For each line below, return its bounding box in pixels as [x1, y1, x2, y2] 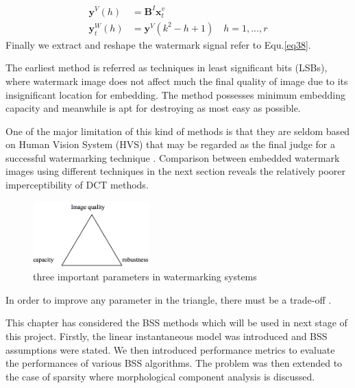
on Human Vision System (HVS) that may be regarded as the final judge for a [5, 137, 336, 151]
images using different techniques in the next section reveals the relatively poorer [5, 164, 345, 178]
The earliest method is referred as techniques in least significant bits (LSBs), [5, 60, 328, 75]
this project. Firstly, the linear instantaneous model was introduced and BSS [5, 328, 328, 343]
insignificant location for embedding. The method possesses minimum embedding [5, 87, 345, 101]
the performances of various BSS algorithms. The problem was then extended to [5, 356, 343, 370]
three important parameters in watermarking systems [33, 269, 257, 284]
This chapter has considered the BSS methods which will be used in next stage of [5, 315, 347, 330]
